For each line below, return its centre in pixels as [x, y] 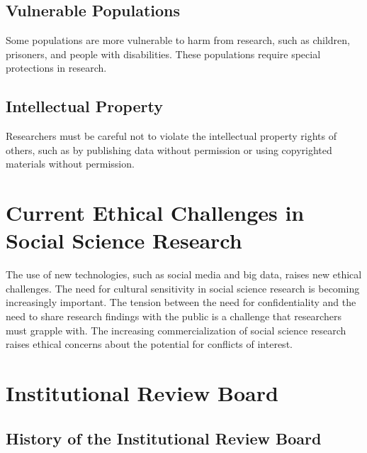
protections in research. [56, 68]
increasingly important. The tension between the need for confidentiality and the [181, 302]
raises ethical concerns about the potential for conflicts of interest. [149, 344]
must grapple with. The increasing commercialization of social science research [176, 330]
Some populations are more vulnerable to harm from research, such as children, [178, 40]
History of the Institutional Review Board [164, 438]
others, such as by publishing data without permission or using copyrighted [169, 149]
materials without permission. [70, 164]
